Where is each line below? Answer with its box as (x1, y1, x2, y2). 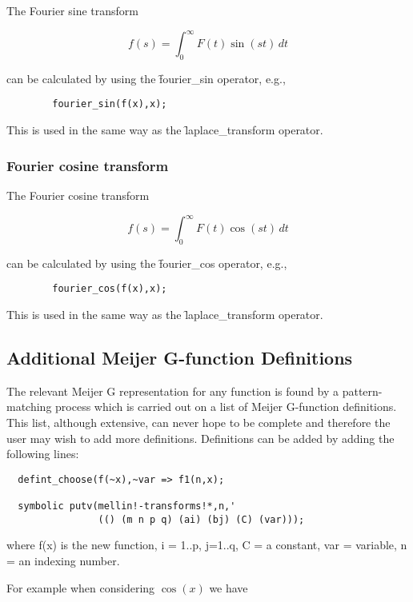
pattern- (342, 382, 383, 399)
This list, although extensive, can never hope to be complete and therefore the (6, 414, 391, 431)
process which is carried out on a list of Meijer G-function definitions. (55, 398, 397, 415)
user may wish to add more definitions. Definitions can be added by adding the (6, 429, 395, 446)
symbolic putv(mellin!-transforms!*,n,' (18, 500, 236, 512)
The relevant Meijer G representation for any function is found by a (6, 382, 339, 399)
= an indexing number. (6, 552, 120, 569)
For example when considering (6, 579, 155, 596)
